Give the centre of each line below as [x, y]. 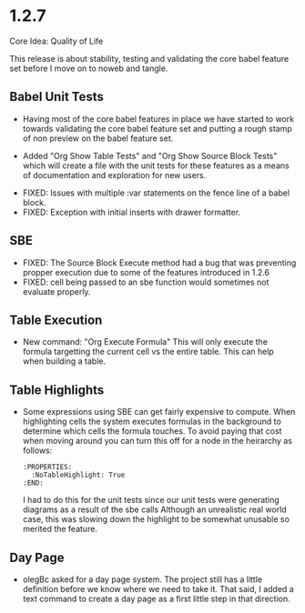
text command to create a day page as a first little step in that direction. [157, 598]
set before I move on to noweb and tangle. [89, 68]
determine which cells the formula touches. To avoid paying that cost [152, 431]
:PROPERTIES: [47, 467]
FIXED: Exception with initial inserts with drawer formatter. [132, 212]
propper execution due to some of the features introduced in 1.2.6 [146, 272]
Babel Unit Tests [57, 97]
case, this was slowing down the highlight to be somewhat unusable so [156, 519]
